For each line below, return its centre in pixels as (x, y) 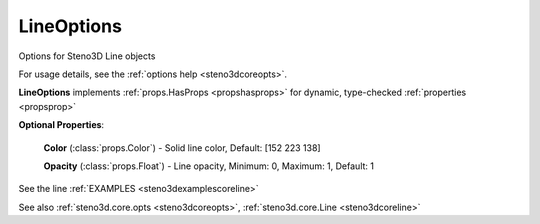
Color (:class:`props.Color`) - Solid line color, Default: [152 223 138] (182, 147)
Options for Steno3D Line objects (87, 56)
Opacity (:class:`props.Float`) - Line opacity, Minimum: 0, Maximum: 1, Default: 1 (209, 166)
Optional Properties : (61, 125)
